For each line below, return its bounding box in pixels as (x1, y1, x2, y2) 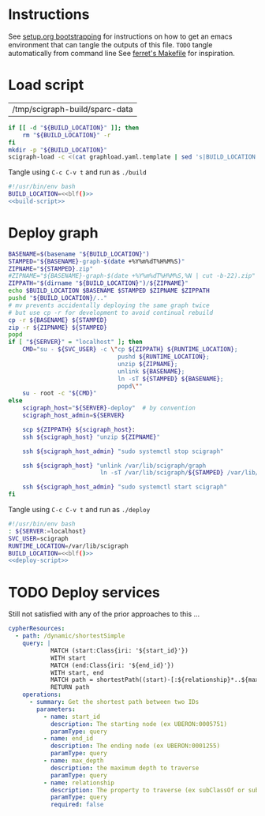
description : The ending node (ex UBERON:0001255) (50, 742, 221, 750)
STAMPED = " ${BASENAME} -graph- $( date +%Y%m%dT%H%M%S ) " (8, 257, 185, 265)
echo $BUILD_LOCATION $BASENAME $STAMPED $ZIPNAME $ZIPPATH (8, 286, 211, 295)
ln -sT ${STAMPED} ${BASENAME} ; (117, 375, 224, 383)
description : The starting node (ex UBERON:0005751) (50, 720, 227, 728)
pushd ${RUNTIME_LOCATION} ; (117, 353, 211, 361)
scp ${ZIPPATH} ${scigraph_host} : (22, 425, 136, 433)
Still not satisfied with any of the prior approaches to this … (8, 609, 200, 619)
